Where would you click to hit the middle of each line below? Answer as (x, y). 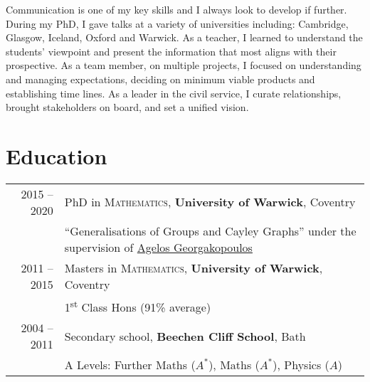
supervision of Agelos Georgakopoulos (158, 247)
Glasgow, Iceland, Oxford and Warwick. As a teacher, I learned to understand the (184, 37)
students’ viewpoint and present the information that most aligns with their (171, 51)
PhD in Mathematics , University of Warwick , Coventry (210, 202)
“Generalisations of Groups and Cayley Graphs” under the (210, 230)
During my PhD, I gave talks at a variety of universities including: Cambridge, (177, 23)
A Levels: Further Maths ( (130, 365)
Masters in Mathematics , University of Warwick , (194, 267)
